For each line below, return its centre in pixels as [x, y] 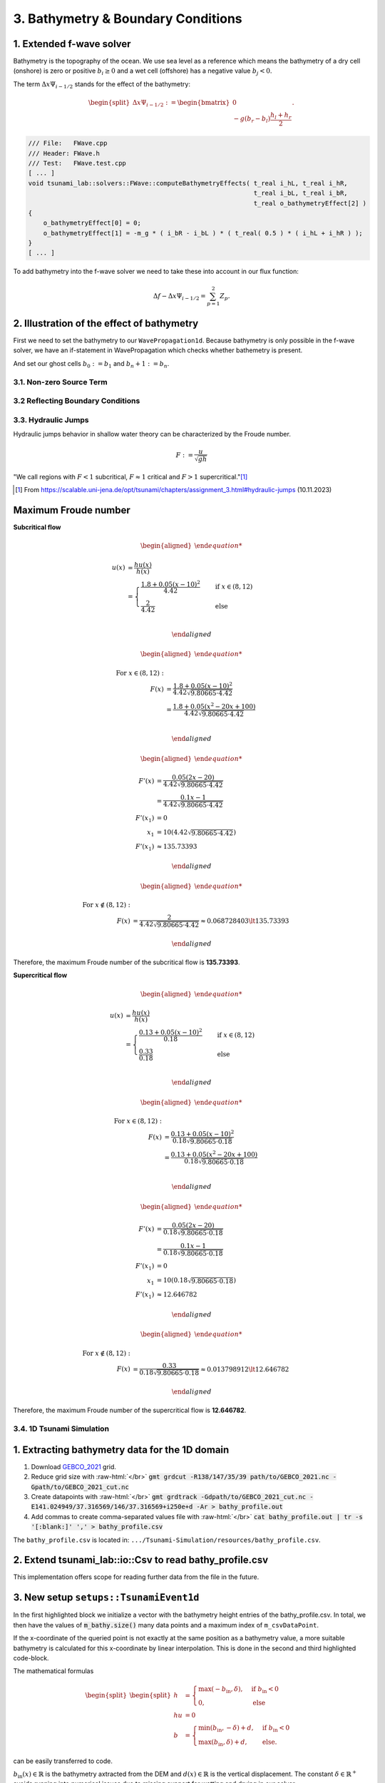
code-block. [31, 1657]
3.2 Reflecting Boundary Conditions [77, 401]
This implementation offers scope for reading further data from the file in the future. [136, 1577]
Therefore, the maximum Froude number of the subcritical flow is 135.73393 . [127, 962]
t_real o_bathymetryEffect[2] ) [310, 203]
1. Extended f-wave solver [72, 44]
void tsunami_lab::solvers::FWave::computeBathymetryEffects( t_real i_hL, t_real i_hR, [188, 183]
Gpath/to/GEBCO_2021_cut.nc [80, 1487]
